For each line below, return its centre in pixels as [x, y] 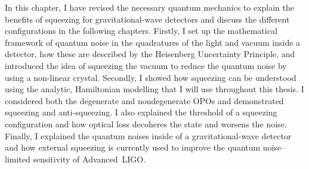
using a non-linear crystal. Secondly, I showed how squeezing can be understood [151, 77]
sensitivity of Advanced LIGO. [89, 159]
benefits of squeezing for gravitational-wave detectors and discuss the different [147, 19]
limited [18, 159]
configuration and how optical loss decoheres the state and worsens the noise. [146, 123]
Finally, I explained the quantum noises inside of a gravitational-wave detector [148, 135]
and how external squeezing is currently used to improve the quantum [133, 147]
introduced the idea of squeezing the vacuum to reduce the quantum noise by [146, 65]
